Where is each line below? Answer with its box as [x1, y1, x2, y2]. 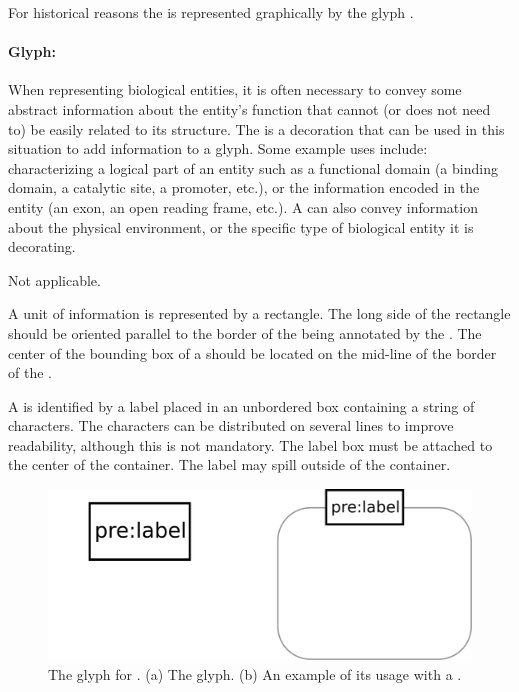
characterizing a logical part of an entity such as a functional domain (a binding [8, 157, 498, 178]
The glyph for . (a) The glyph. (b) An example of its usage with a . [48, 663, 462, 684]
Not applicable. [8, 269, 101, 290]
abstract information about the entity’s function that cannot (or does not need [8, 98, 491, 119]
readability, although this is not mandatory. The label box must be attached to [8, 434, 493, 455]
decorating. [8, 236, 76, 257]
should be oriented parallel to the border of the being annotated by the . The [8, 322, 482, 343]
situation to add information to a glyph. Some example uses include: [8, 138, 428, 159]
